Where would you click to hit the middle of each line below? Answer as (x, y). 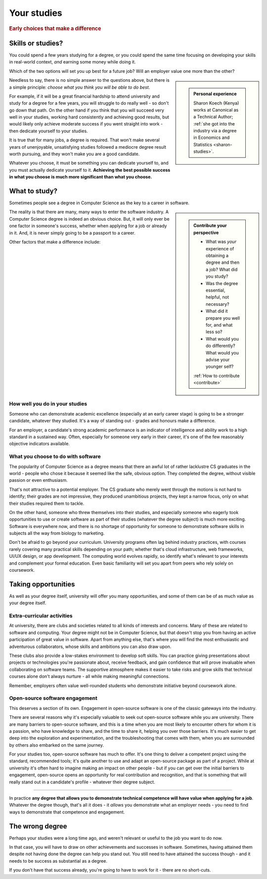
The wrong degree (38, 826)
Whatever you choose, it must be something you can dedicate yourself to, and (89, 163)
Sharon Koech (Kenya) (216, 103)
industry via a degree (215, 131)
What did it (217, 311)
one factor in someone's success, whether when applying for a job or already (88, 226)
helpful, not (218, 297)
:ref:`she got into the (214, 123)
